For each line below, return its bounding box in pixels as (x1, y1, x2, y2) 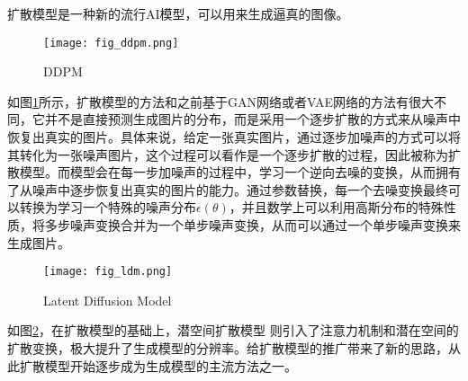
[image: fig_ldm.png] (43, 265, 173, 279)
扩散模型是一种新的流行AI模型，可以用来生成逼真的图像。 (7, 4, 349, 22)
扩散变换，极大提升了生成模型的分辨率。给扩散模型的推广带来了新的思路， (7, 339, 448, 358)
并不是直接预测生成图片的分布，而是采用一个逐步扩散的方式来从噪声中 (44, 110, 461, 128)
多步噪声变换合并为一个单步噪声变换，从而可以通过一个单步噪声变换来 (44, 216, 461, 234)
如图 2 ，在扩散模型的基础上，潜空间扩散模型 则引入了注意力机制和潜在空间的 (7, 321, 459, 340)
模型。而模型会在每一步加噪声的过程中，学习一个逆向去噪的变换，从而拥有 (19, 163, 461, 182)
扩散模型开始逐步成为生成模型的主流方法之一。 (19, 356, 297, 375)
